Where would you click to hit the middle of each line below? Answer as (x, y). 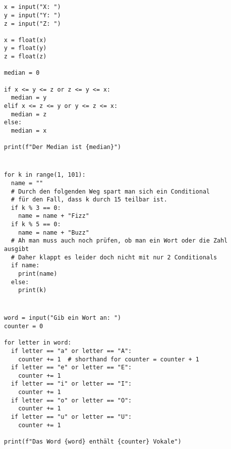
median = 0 (22, 73)
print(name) (38, 274)
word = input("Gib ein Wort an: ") (63, 318)
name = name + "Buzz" (54, 232)
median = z (29, 114)
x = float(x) (25, 40)
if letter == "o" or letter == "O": (71, 400)
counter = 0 (24, 326)
